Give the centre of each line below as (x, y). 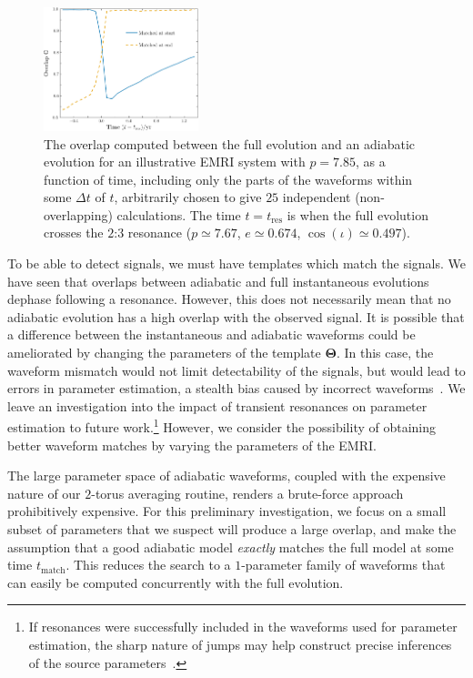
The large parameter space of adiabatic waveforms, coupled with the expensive (226, 476)
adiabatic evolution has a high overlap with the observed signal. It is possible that (236, 316)
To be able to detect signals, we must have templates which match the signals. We (236, 263)
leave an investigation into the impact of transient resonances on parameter (217, 405)
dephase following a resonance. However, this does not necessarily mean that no (229, 299)
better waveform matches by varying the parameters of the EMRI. (192, 445)
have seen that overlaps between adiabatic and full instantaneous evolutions (218, 281)
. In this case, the (385, 353)
